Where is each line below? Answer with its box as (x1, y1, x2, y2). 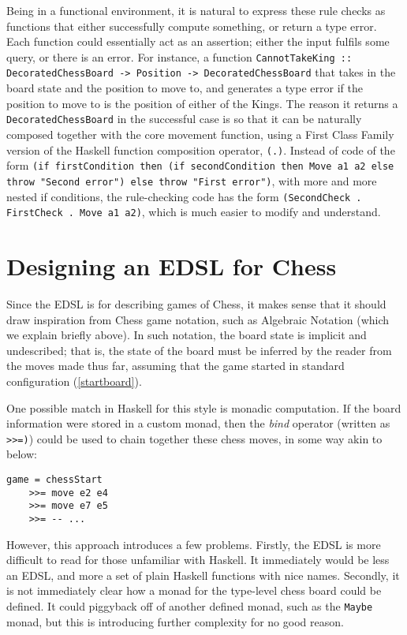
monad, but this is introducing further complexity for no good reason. (6, 613, 344, 629)
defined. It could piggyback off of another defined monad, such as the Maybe (6, 597, 373, 614)
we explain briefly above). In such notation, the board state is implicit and (6, 327, 367, 343)
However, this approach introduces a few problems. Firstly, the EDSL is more (6, 536, 381, 552)
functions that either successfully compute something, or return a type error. (6, 17, 377, 34)
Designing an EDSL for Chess (6, 250, 337, 282)
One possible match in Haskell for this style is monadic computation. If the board (6, 399, 401, 416)
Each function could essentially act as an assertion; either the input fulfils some (6, 33, 390, 50)
